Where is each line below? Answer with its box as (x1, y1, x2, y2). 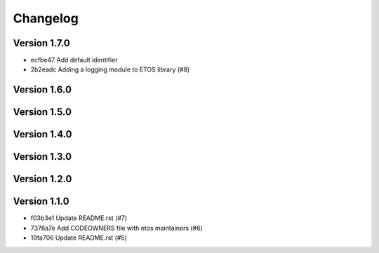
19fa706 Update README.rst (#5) (30, 233, 128, 242)
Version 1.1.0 (13, 196, 69, 207)
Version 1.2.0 (13, 173, 72, 185)
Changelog (13, 11, 79, 26)
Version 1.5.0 (13, 106, 72, 118)
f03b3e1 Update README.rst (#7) (30, 214, 128, 222)
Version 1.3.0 (13, 151, 72, 163)
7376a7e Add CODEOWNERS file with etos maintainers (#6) (30, 224, 203, 232)
